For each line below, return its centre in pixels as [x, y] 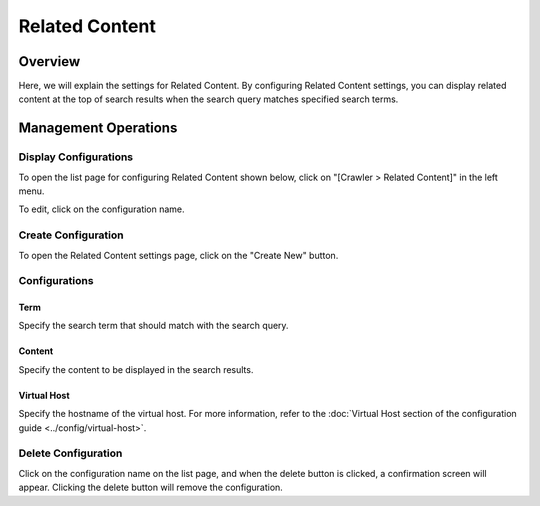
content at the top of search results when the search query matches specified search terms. [208, 99]
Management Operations [98, 128]
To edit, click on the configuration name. [101, 209]
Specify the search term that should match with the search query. [153, 326]
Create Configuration [71, 235]
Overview [49, 61]
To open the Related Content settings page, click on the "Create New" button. [178, 255]
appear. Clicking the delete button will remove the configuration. [151, 487]
